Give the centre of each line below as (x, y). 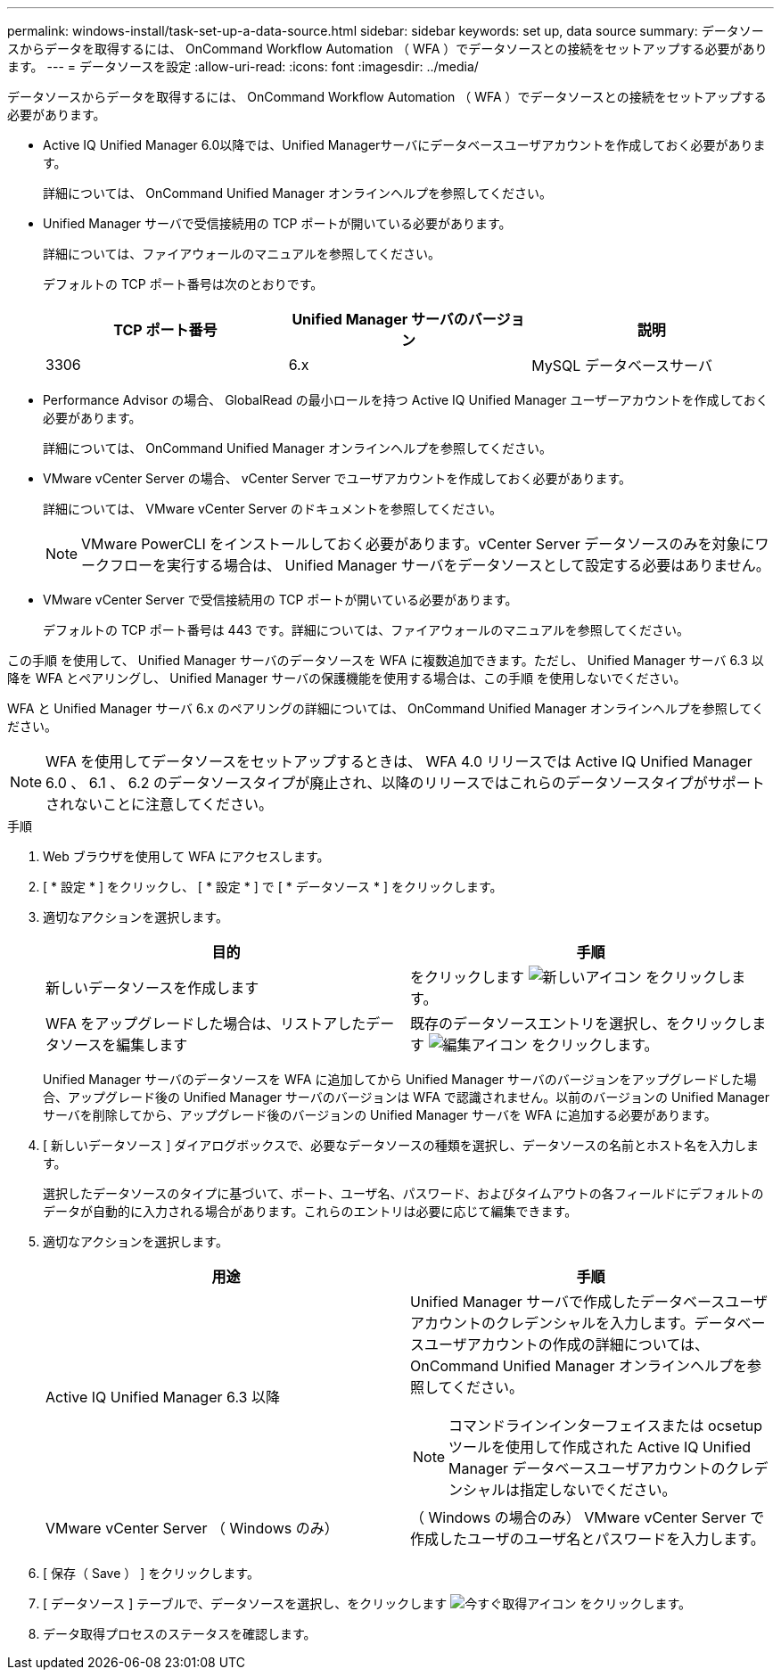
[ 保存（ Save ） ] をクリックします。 (151, 1573)
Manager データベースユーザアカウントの (587, 1468)
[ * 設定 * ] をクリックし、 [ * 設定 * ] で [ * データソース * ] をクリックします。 (273, 887)
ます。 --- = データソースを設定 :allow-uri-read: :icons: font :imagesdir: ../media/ (243, 66)
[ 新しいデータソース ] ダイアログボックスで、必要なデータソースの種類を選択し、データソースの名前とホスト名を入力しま (401, 1145)
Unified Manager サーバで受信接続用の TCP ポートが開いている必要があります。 (277, 223)
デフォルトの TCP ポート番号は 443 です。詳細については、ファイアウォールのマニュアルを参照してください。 (366, 630)
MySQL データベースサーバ (622, 366)
